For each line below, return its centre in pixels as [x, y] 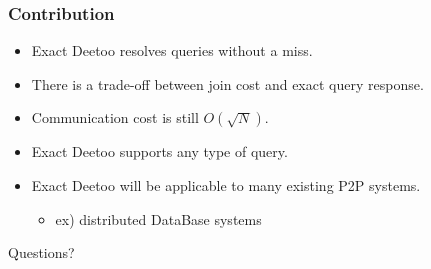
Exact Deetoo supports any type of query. [159, 151]
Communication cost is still [115, 117]
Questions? [41, 252]
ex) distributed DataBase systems [158, 218]
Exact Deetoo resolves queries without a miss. [172, 50]
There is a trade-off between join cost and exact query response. [227, 83]
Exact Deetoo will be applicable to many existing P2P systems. [226, 185]
